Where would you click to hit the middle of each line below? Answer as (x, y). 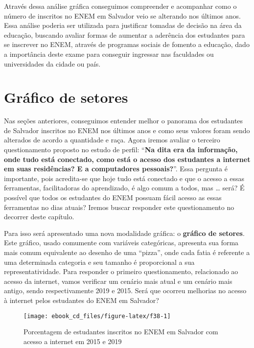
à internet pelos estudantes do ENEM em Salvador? (81, 300)
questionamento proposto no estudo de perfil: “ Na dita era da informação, (121, 150)
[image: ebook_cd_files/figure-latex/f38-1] (97, 316)
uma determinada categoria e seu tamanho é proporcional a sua (99, 262)
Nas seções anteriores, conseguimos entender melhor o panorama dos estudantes (124, 121)
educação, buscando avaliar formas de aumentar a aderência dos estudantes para (125, 35)
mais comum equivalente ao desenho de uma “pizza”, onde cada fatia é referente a (127, 252)
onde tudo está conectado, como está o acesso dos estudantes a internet (127, 159)
